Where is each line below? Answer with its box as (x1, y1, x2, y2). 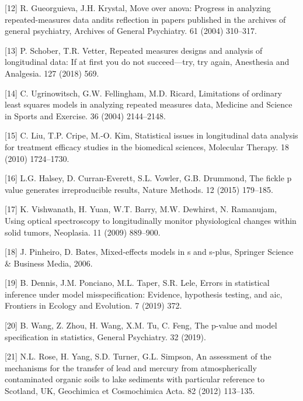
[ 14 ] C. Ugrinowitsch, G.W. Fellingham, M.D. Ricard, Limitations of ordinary (5, 87, 282, 99)
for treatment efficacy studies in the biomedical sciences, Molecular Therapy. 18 (5, 140, 289, 153)
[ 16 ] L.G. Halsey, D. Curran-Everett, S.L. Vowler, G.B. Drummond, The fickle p (5, 172, 292, 184)
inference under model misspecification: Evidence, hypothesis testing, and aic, (5, 288, 283, 300)
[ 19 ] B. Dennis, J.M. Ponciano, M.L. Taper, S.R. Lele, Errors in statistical (5, 276, 270, 289)
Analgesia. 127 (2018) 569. (5, 67, 99, 79)
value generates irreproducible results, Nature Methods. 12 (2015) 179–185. (5, 183, 273, 195)
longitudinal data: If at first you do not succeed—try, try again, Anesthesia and (5, 56, 290, 68)
